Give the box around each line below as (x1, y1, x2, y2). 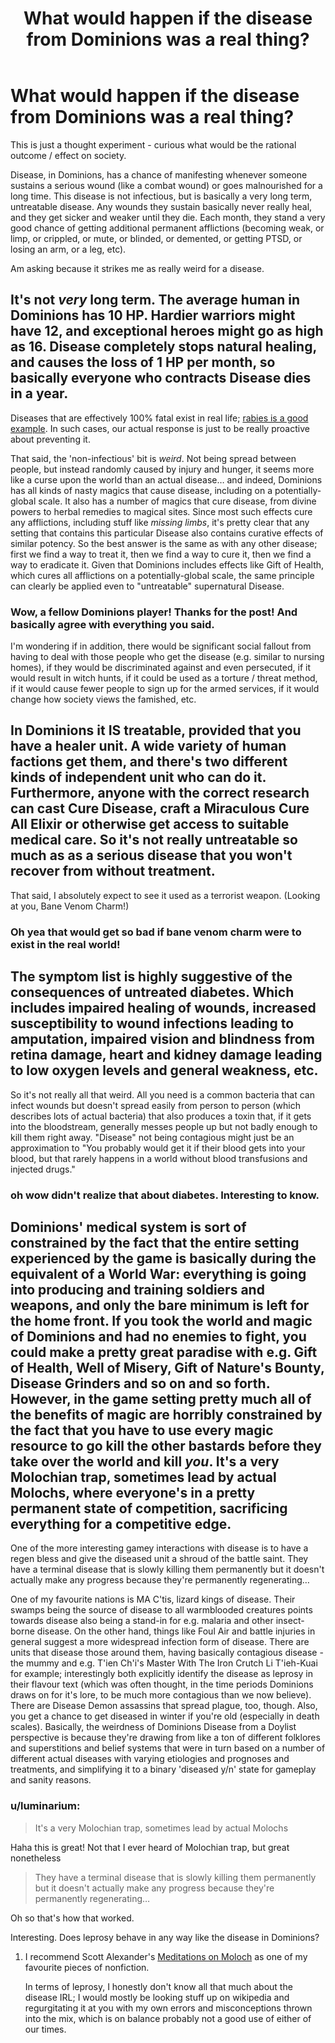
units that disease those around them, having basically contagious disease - (10, 1647, 324, 1659)
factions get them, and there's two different (10, 753, 288, 771)
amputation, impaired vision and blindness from (10, 1031, 315, 1048)
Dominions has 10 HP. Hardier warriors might (10, 307, 296, 324)
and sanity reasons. (10, 1774, 92, 1786)
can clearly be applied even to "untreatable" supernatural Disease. (10, 580, 285, 592)
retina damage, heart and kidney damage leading (10, 1047, 323, 1064)
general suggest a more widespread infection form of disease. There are (10, 1636, 310, 1648)
